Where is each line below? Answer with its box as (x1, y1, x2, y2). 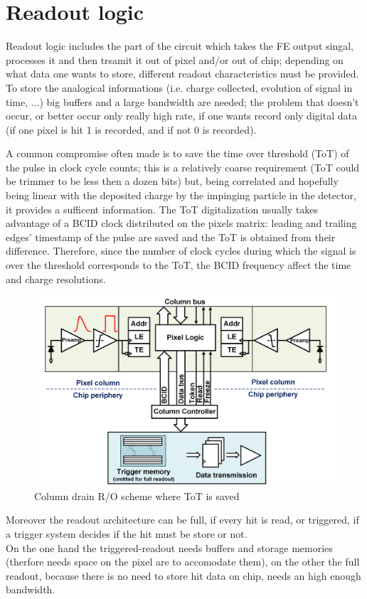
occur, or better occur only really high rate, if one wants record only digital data (6, 108, 357, 123)
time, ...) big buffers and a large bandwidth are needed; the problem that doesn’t (6, 94, 359, 109)
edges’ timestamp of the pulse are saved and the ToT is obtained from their (6, 229, 336, 244)
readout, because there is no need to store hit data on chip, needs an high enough (6, 568, 361, 583)
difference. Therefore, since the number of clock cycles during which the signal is (6, 243, 356, 258)
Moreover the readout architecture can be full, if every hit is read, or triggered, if (6, 512, 359, 527)
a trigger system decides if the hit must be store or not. (6, 526, 248, 541)
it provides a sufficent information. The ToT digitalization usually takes (6, 201, 319, 216)
